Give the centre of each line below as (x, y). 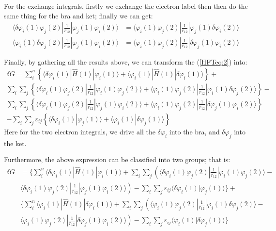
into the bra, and (194, 131)
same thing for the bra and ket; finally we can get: (78, 15)
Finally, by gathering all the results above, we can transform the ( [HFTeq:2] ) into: (126, 62)
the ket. (15, 143)
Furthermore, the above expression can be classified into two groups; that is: (117, 159)
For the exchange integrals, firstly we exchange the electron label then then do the (126, 6)
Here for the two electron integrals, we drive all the (80, 131)
